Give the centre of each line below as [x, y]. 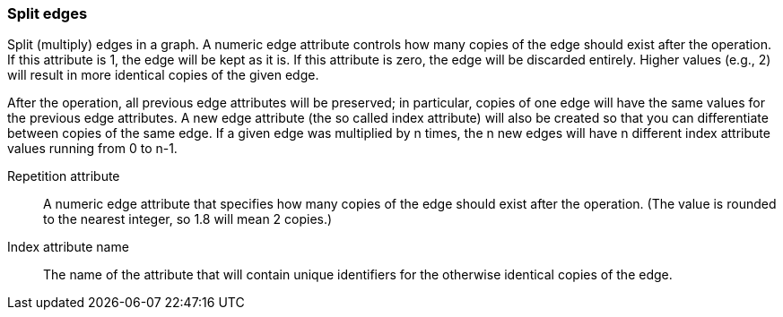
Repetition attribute [64, 176]
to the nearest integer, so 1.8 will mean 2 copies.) [188, 219]
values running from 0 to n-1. [92, 149]
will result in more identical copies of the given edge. [163, 75]
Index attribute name [68, 247]
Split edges [48, 13]
